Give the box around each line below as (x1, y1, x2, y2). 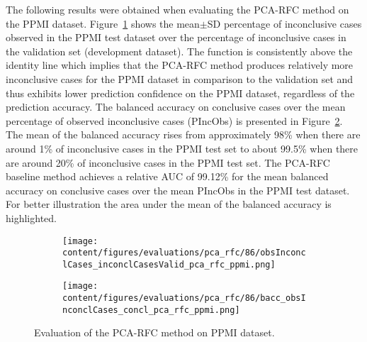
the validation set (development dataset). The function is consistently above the (6, 43, 353, 58)
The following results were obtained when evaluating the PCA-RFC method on (6, 2, 349, 16)
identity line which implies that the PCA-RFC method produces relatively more (6, 57, 354, 72)
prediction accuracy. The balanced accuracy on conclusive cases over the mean (6, 99, 346, 114)
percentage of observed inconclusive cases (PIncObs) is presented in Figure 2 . (6, 113, 343, 128)
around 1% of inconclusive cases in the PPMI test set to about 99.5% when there (6, 140, 358, 155)
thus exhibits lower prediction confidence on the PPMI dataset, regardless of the (6, 85, 355, 100)
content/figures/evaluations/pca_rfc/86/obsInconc (62, 248, 306, 258)
